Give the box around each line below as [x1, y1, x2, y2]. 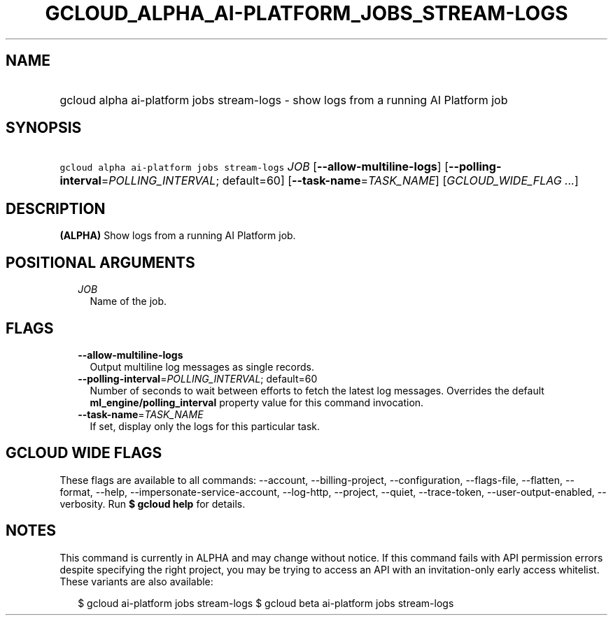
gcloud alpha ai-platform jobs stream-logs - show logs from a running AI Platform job [59, 92, 508, 107]
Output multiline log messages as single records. [90, 360, 314, 373]
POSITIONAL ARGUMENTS [6, 253, 195, 271]
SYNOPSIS [6, 119, 82, 137]
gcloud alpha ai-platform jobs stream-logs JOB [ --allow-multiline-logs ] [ [59, 159, 449, 174]
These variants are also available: [59, 575, 213, 587]
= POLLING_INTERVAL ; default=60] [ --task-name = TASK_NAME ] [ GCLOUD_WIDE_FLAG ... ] [101, 173, 579, 188]
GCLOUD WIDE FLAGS [6, 444, 162, 462]
